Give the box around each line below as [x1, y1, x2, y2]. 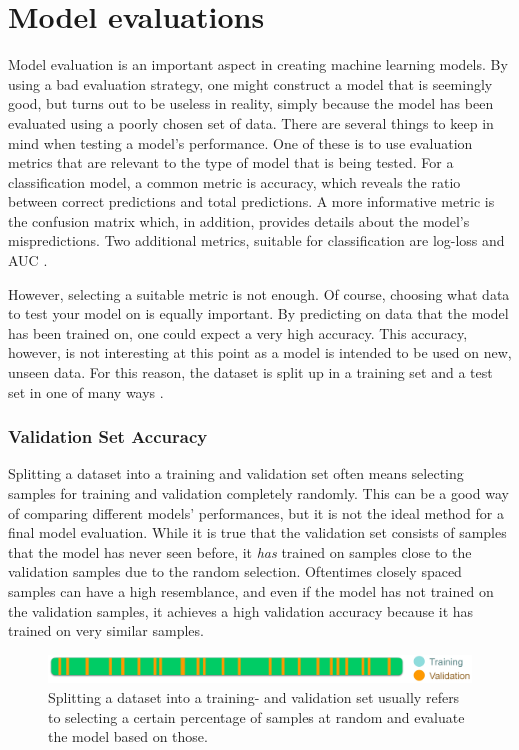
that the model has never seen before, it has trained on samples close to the [8, 541, 472, 562]
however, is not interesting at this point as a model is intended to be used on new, [8, 342, 512, 363]
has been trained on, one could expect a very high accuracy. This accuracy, [8, 322, 468, 343]
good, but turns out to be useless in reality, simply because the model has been [8, 93, 494, 114]
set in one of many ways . [8, 381, 164, 402]
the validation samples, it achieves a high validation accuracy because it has [8, 600, 474, 621]
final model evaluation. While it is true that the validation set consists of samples [8, 522, 507, 543]
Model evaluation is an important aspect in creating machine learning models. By [8, 54, 508, 75]
